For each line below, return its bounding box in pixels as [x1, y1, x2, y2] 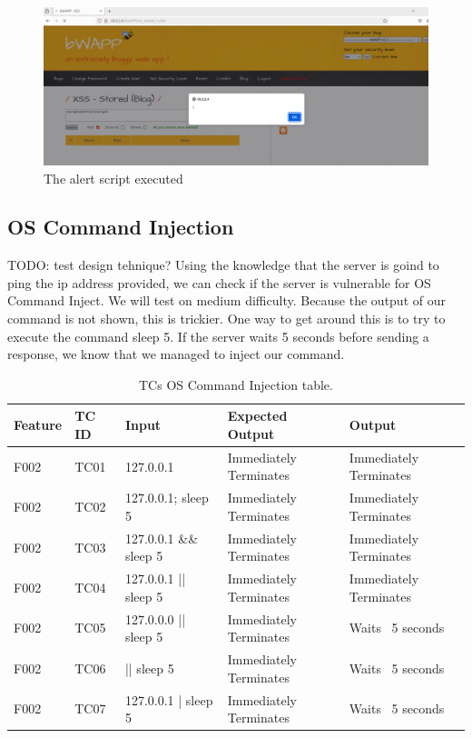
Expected [227, 406, 288, 425]
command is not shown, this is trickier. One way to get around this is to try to [7, 309, 446, 328]
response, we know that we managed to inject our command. [7, 344, 345, 364]
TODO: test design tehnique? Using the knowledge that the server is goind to [7, 255, 439, 274]
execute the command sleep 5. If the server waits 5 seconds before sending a [7, 326, 429, 345]
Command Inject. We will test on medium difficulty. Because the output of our [7, 291, 446, 310]
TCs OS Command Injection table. [139, 374, 333, 394]
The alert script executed [44, 168, 183, 187]
